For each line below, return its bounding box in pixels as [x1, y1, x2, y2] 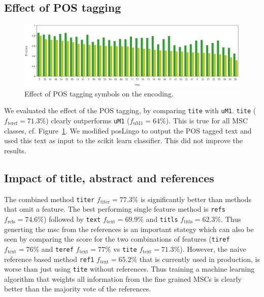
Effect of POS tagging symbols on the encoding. [24, 88, 174, 98]
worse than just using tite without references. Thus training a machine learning [4, 263, 255, 274]
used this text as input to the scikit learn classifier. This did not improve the [4, 135, 243, 146]
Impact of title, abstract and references [4, 170, 214, 185]
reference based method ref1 [4, 253, 94, 264]
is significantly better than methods [140, 193, 251, 204]
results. [4, 145, 26, 155]
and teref [41, 243, 74, 254]
